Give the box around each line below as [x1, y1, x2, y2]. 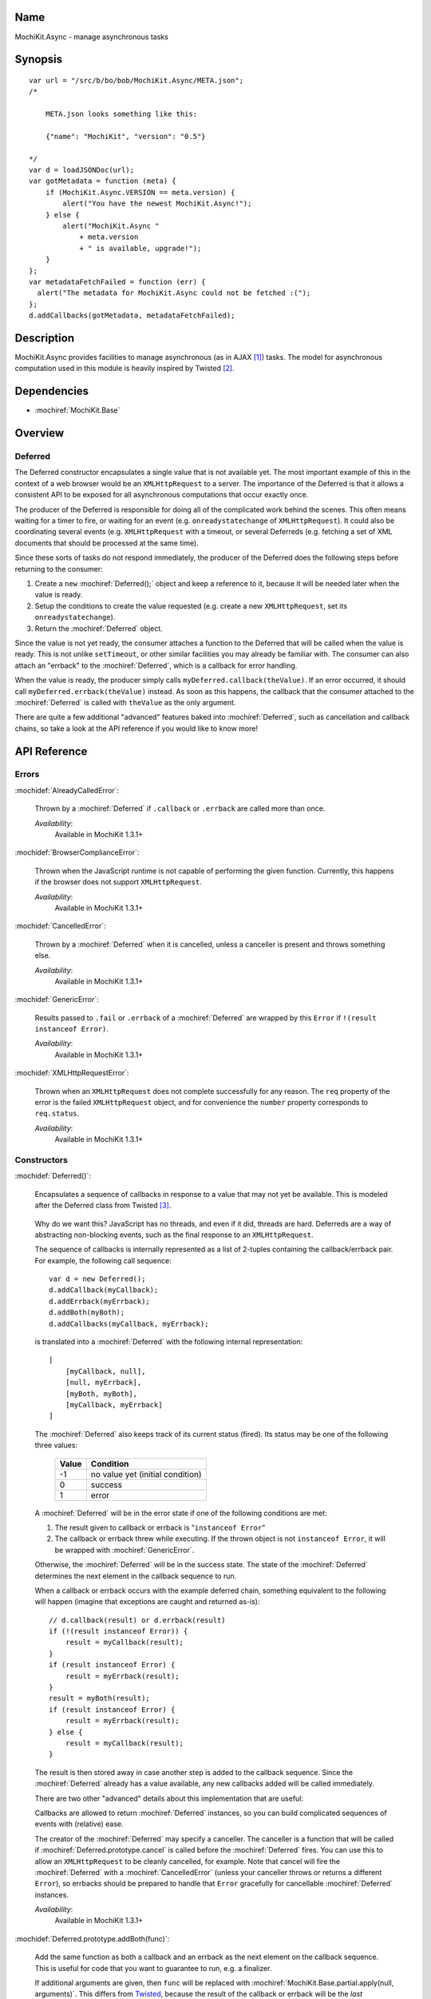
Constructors [14, 1154, 68, 1165]
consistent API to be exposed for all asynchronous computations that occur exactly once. [14, 490, 309, 500]
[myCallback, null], [65, 1367, 146, 1375]
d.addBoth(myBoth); [49, 1308, 125, 1317]
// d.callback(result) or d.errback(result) [49, 1615, 227, 1625]
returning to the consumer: [14, 564, 103, 573]
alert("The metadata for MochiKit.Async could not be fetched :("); [37, 289, 311, 297]
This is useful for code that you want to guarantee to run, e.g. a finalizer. [34, 1963, 272, 1973]
